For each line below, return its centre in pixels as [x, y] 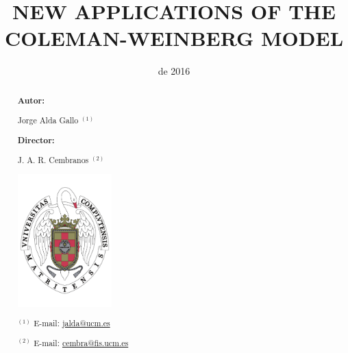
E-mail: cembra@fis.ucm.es [81, 342]
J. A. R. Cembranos [53, 160]
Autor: [31, 100]
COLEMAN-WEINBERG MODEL [174, 38]
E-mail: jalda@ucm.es [72, 323]
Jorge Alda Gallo [48, 120]
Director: [36, 140]
